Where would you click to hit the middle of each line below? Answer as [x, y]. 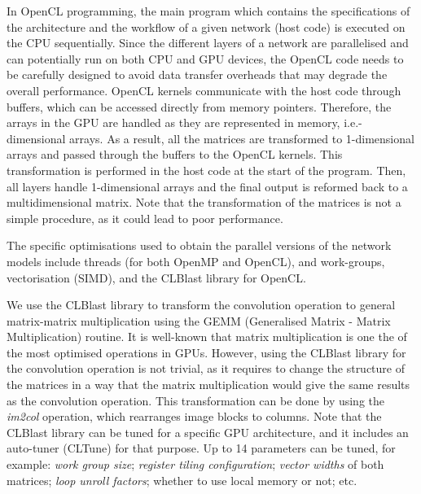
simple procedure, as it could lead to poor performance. [145, 218]
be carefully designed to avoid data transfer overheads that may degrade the [197, 74]
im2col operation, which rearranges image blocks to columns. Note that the [194, 416]
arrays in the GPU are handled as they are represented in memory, [173, 122]
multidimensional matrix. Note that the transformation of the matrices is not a [204, 202]
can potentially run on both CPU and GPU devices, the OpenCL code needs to [205, 58]
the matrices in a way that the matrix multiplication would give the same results [208, 385]
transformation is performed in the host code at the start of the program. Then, [206, 170]
